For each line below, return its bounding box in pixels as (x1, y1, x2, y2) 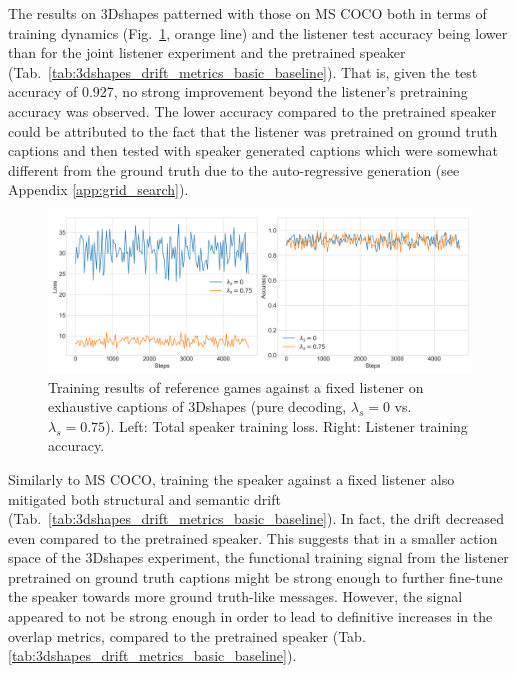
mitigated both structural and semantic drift (8, 488, 281, 509)
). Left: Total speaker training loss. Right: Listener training (105, 415, 468, 436)
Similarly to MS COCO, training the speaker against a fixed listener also (8, 468, 455, 489)
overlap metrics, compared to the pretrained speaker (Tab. (8, 625, 366, 646)
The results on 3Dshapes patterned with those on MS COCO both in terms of (8, 3, 487, 23)
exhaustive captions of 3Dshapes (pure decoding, (48, 396, 347, 417)
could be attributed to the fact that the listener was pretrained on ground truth (8, 120, 498, 141)
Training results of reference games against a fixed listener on (48, 376, 424, 397)
